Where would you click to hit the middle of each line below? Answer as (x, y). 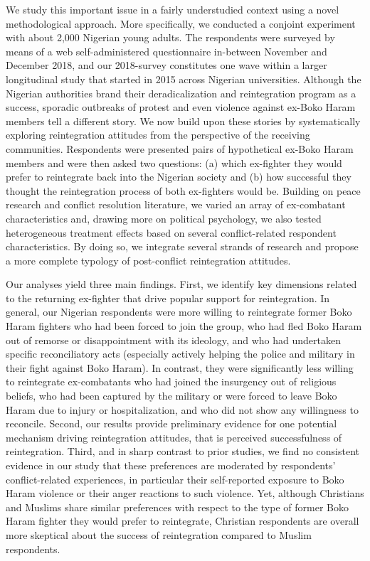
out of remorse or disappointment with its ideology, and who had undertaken (173, 340)
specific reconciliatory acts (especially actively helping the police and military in (180, 354)
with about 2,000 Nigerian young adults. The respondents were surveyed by (170, 37)
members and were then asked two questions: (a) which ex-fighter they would (174, 162)
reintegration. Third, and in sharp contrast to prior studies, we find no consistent (183, 451)
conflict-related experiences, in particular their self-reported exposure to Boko (175, 479)
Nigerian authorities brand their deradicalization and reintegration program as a (181, 93)
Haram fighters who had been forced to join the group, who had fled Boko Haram (184, 326)
